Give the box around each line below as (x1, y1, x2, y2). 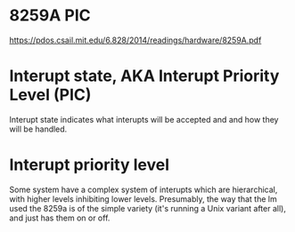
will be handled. (9, 124, 68, 134)
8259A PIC (9, 5, 91, 26)
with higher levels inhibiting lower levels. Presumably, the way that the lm (9, 193, 278, 204)
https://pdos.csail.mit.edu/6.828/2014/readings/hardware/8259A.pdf (9, 35, 262, 45)
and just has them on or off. (9, 212, 111, 223)
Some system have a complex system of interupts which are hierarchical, (9, 184, 278, 195)
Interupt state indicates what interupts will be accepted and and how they (9, 114, 279, 124)
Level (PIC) (9, 85, 92, 105)
